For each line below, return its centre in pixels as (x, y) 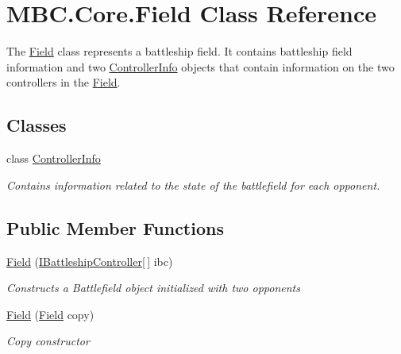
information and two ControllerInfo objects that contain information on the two (200, 66)
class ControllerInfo (54, 158)
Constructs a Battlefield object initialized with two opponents (153, 288)
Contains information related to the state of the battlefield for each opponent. (193, 185)
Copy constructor (48, 341)
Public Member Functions (115, 227)
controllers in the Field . (64, 82)
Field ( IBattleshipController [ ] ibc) (90, 261)
